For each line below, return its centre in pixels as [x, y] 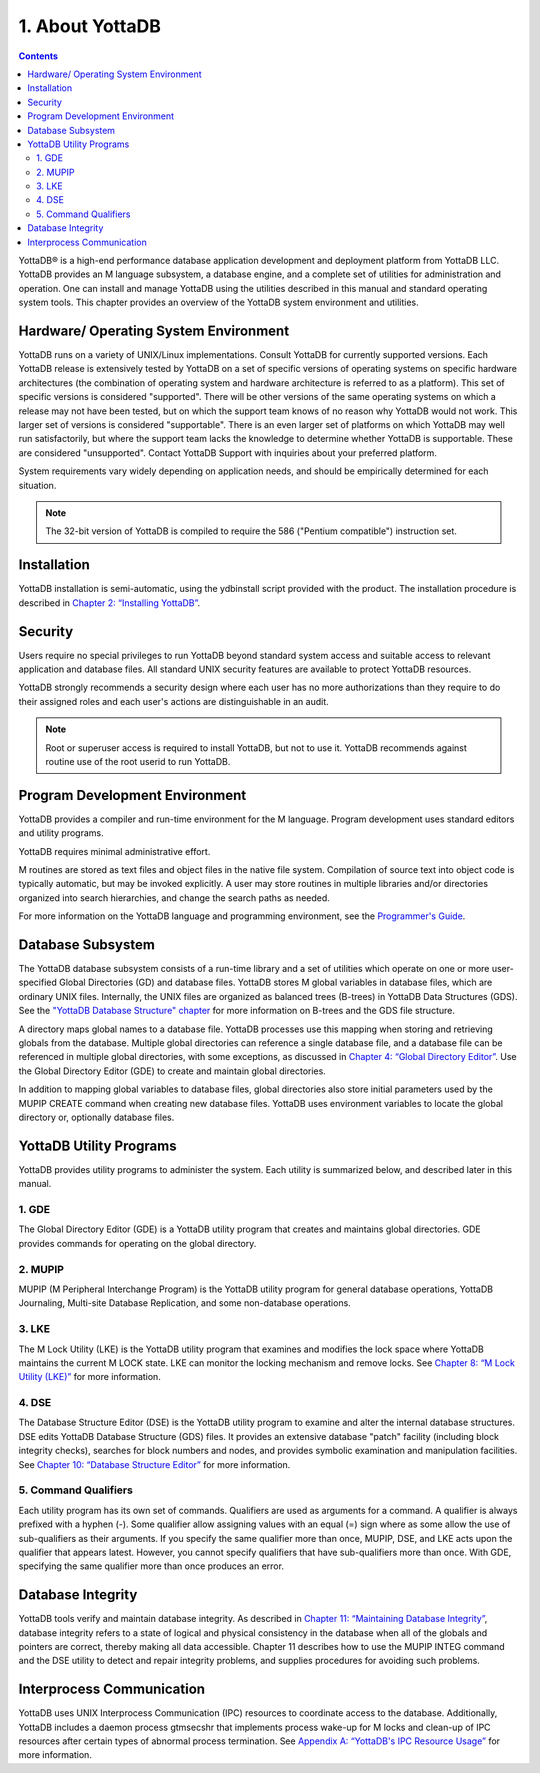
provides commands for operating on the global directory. [137, 1243]
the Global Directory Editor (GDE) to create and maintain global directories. [172, 1071]
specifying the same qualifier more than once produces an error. [151, 1566]
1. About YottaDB [90, 26]
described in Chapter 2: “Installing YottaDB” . [109, 602]
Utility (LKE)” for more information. [90, 1377]
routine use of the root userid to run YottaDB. [138, 761]
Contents [38, 56]
